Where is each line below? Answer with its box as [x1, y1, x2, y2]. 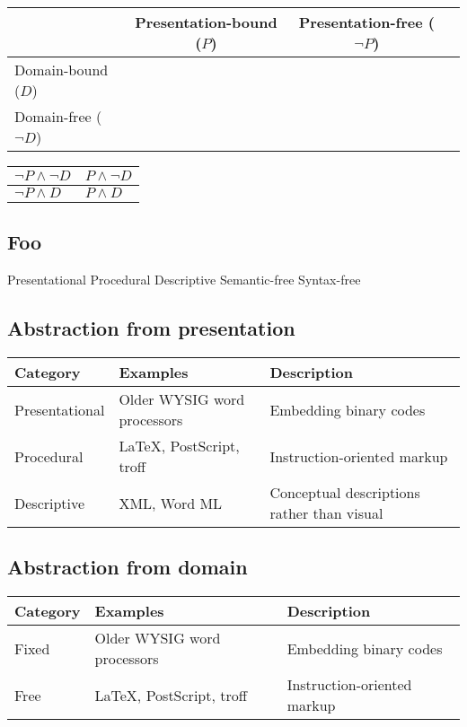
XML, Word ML [119, 492, 223, 513]
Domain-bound [14, 59, 109, 80]
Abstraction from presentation [7, 314, 295, 342]
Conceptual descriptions [269, 482, 420, 503]
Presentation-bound [135, 12, 278, 32]
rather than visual [269, 503, 383, 523]
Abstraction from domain [7, 553, 248, 581]
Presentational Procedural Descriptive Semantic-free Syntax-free [7, 270, 361, 289]
